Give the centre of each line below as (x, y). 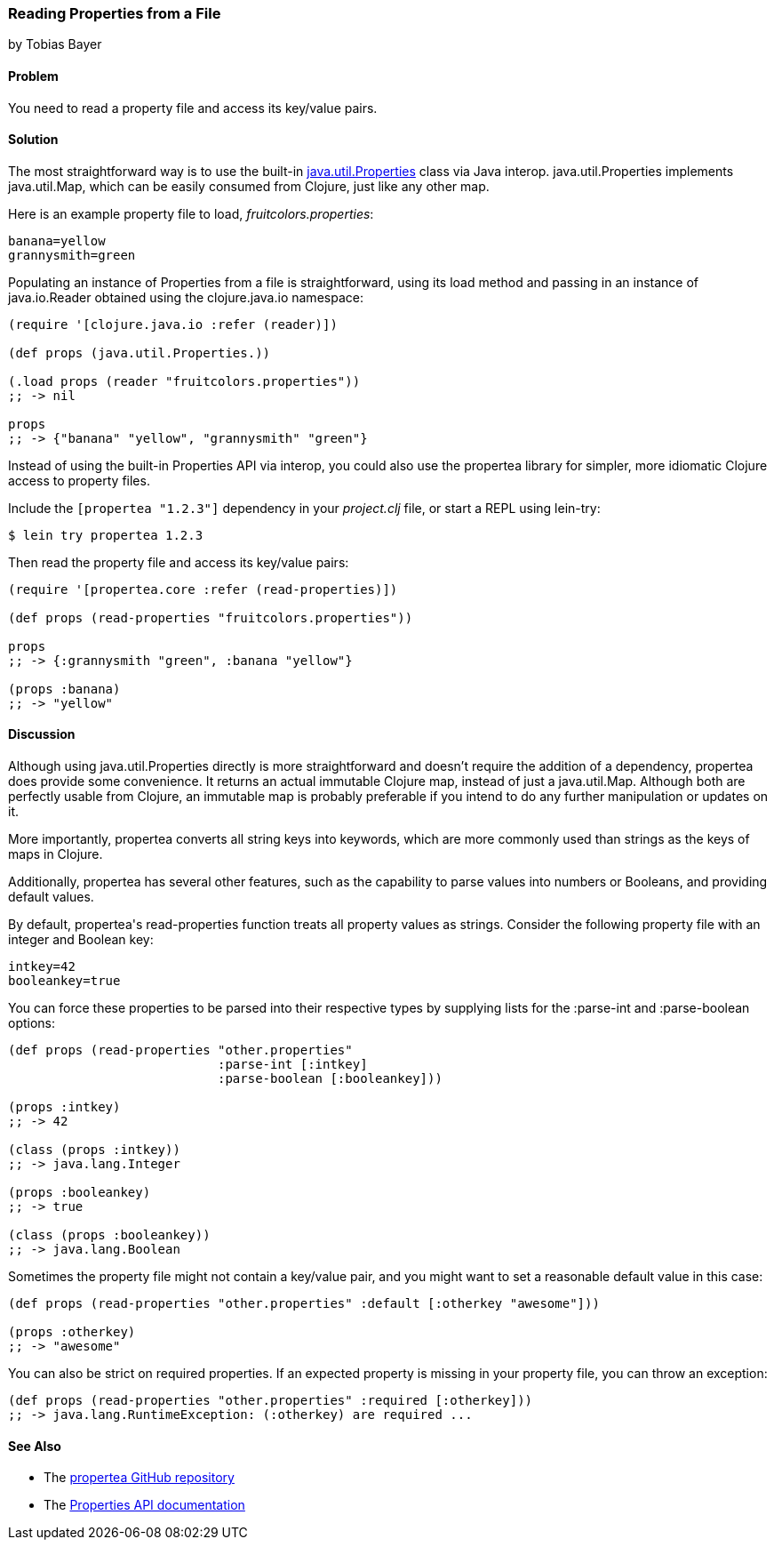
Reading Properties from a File (115, 13)
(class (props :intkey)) (94, 1150)
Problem (33, 76)
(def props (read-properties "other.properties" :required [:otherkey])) (271, 1401)
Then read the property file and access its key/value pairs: (179, 562)
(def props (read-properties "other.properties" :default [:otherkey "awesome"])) (304, 1304)
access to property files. (79, 480)
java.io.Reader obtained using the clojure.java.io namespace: (186, 297)
